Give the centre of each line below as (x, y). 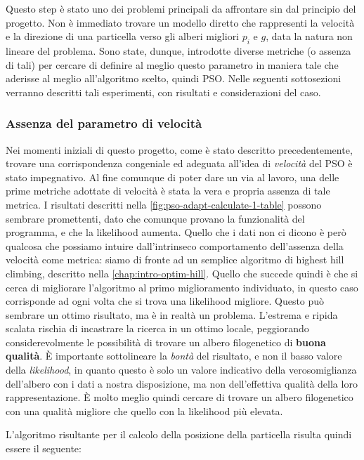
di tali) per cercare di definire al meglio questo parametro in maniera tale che (172, 64)
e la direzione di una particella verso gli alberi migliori (123, 36)
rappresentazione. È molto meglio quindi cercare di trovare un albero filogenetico (180, 397)
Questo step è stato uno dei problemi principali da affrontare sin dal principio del (181, 8)
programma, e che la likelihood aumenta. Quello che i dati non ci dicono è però (176, 232)
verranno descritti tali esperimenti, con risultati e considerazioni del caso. (163, 92)
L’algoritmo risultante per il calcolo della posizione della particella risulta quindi (179, 434)
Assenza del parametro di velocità (104, 123)
